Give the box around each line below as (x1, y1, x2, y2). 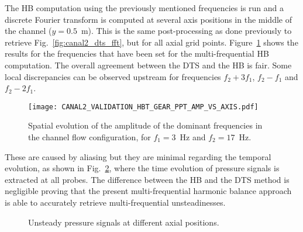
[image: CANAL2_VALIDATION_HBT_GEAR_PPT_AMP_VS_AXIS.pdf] (28, 102, 259, 111)
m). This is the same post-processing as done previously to (81, 25, 292, 37)
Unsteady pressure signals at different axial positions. (28, 216, 219, 228)
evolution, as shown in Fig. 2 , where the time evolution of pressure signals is (5, 162, 280, 174)
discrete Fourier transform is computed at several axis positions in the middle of (5, 13, 292, 25)
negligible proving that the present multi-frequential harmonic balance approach (5, 185, 292, 197)
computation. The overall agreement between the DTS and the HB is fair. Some (5, 58, 292, 71)
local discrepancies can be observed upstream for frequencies (5, 70, 221, 82)
